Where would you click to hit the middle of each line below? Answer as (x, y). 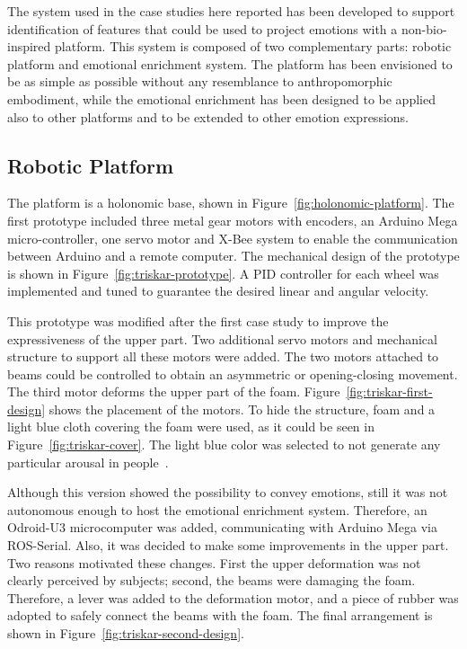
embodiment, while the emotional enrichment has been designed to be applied (221, 98)
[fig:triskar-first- (389, 391)
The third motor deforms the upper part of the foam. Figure (174, 391)
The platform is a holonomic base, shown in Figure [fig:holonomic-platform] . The (231, 203)
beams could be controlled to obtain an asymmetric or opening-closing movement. (233, 373)
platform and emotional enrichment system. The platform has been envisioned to (230, 63)
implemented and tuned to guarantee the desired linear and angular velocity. (218, 291)
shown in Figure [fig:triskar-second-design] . (126, 633)
